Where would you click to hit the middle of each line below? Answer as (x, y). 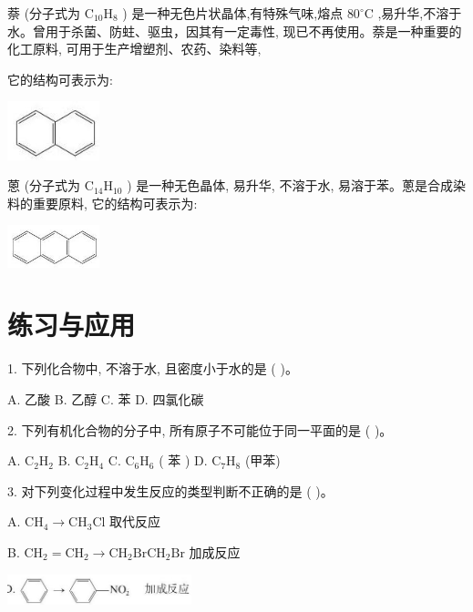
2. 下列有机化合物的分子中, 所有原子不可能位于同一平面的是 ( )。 (200, 429)
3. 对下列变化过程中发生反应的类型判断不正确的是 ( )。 (170, 490)
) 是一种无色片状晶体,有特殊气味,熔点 (233, 13)
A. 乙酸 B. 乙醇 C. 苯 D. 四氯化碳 (106, 399)
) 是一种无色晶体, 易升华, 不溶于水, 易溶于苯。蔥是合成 (290, 185)
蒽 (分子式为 (44, 185)
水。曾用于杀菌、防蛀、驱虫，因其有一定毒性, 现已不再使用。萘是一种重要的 (235, 31)
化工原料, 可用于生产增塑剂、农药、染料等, (134, 49)
